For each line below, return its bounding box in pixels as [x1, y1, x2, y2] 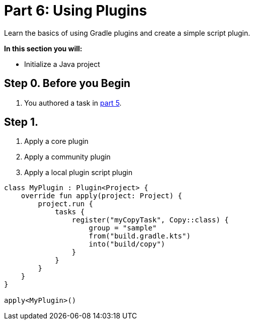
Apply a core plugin [24, 137, 89, 146]
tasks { [55, 208, 85, 216]
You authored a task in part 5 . [24, 98, 122, 107]
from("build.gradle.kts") [89, 232, 191, 240]
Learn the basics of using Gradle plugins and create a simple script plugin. [4, 28, 250, 37]
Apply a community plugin [24, 152, 111, 161]
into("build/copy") [89, 240, 165, 249]
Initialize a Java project [24, 59, 100, 68]
